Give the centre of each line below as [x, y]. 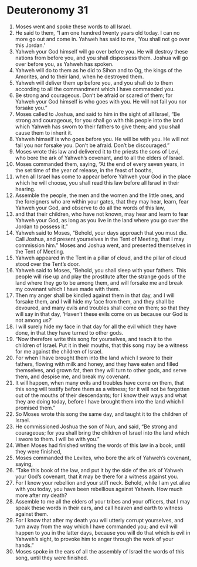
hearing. [25, 189]
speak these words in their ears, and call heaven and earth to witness [99, 508]
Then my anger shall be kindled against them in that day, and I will [95, 295]
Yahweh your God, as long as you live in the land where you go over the [102, 220]
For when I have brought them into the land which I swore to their [94, 358]
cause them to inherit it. [44, 132]
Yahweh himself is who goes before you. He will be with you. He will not [102, 139]
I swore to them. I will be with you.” [57, 439]
